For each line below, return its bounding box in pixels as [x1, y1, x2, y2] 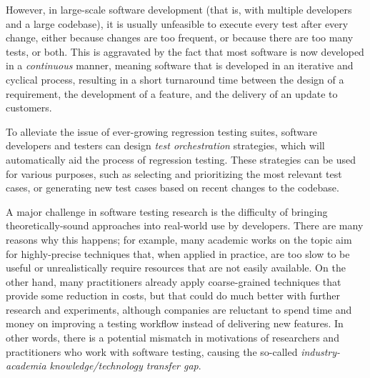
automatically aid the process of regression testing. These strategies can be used [6, 151, 356, 166]
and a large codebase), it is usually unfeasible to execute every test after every [6, 16, 349, 31]
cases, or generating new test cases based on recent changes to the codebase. [6, 180, 339, 195]
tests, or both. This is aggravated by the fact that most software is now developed [6, 44, 364, 59]
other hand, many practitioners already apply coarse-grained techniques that [6, 274, 341, 289]
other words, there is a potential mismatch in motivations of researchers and [6, 330, 339, 345]
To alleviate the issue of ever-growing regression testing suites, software [6, 124, 317, 139]
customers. [6, 100, 52, 115]
